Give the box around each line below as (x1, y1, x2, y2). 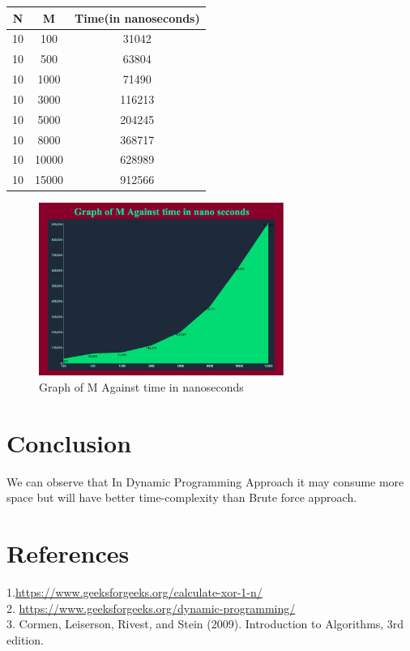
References (6, 536, 130, 569)
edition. (6, 631, 44, 648)
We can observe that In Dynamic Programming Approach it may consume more (6, 473, 404, 490)
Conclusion (6, 426, 132, 459)
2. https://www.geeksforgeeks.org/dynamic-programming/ (6, 599, 296, 616)
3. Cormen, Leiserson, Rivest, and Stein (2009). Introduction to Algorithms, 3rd (6, 615, 404, 632)
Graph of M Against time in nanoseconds (39, 378, 244, 395)
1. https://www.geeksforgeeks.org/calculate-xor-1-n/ (6, 583, 263, 600)
